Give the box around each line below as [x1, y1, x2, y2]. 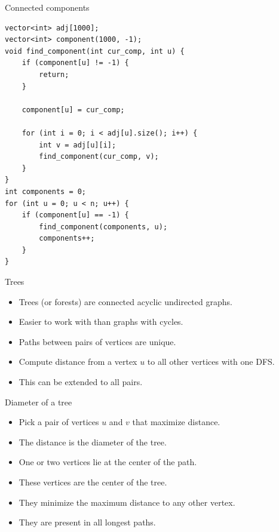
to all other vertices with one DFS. [147, 355, 275, 368]
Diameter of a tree [5, 395, 72, 408]
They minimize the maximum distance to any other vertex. [19, 496, 235, 508]
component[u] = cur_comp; [22, 105, 125, 114]
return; [39, 70, 69, 79]
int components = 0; [5, 187, 87, 196]
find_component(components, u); [39, 222, 168, 231]
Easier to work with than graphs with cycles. [19, 315, 183, 328]
